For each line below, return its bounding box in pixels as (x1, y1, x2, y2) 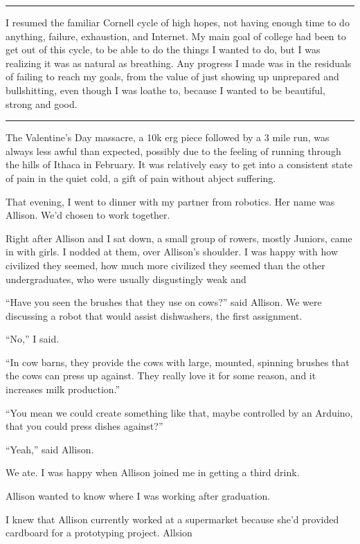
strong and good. (6, 96, 78, 111)
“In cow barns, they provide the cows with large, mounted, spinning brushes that (6, 354, 350, 369)
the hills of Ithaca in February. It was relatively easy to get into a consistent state (6, 157, 352, 172)
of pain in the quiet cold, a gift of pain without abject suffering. (6, 170, 276, 185)
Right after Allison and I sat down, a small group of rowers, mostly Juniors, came (6, 230, 352, 245)
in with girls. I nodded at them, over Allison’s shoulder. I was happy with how (6, 244, 339, 259)
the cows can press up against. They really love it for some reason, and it (6, 368, 316, 383)
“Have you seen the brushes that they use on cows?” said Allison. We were (6, 295, 322, 309)
